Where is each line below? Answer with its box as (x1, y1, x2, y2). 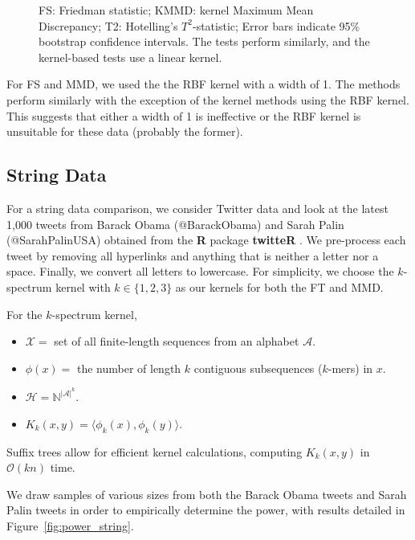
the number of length (76, 359, 181, 376)
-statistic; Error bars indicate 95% (192, 17, 360, 34)
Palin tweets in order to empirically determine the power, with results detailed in (6, 501, 405, 518)
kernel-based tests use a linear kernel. (39, 48, 222, 65)
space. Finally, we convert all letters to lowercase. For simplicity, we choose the (6, 263, 394, 280)
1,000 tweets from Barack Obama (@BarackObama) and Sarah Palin (6, 215, 344, 232)
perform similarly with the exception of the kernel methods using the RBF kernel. (6, 91, 409, 108)
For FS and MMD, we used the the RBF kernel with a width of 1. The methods (6, 76, 401, 92)
